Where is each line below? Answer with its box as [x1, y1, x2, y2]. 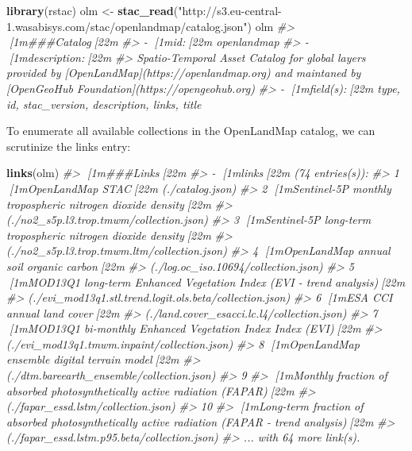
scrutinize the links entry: [6, 137, 131, 154]
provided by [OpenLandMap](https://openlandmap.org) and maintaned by [6, 64, 361, 81]
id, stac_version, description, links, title [6, 95, 202, 112]
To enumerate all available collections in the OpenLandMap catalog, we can [6, 122, 375, 139]
